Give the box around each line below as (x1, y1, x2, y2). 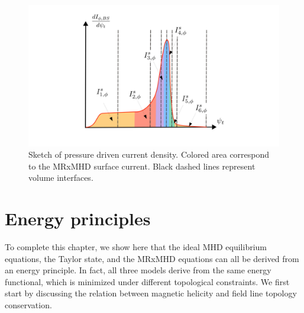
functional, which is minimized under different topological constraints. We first (5, 275, 290, 288)
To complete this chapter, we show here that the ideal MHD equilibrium (5, 241, 267, 253)
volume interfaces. (28, 171, 93, 184)
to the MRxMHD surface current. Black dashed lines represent (28, 159, 256, 172)
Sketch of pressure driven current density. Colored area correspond (28, 148, 270, 161)
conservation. (5, 298, 52, 311)
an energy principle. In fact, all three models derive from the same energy (5, 264, 271, 276)
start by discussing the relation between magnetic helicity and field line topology (5, 287, 297, 299)
